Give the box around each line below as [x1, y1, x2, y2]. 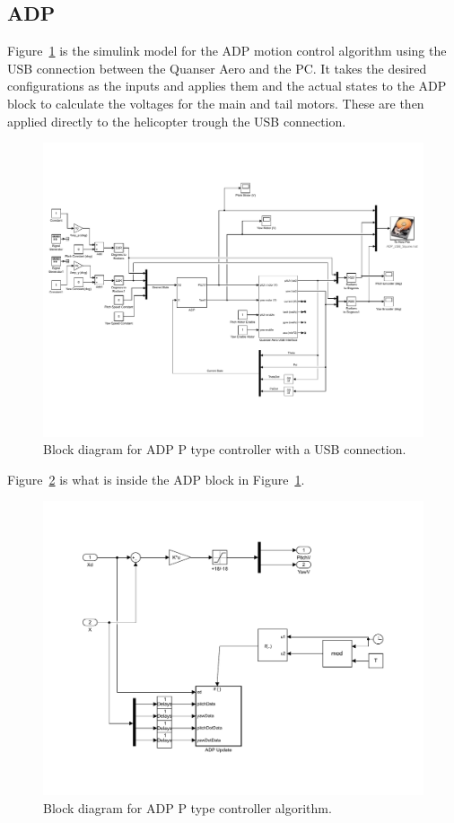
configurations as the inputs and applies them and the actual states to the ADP [7, 76, 447, 95]
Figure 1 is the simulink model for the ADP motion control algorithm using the [7, 41, 447, 60]
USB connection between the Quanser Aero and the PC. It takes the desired [7, 58, 427, 77]
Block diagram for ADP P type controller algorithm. [43, 798, 332, 817]
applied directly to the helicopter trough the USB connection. [7, 111, 346, 130]
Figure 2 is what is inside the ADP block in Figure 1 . [7, 469, 305, 488]
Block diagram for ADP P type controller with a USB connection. [43, 440, 406, 459]
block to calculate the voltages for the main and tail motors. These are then [7, 93, 424, 112]
